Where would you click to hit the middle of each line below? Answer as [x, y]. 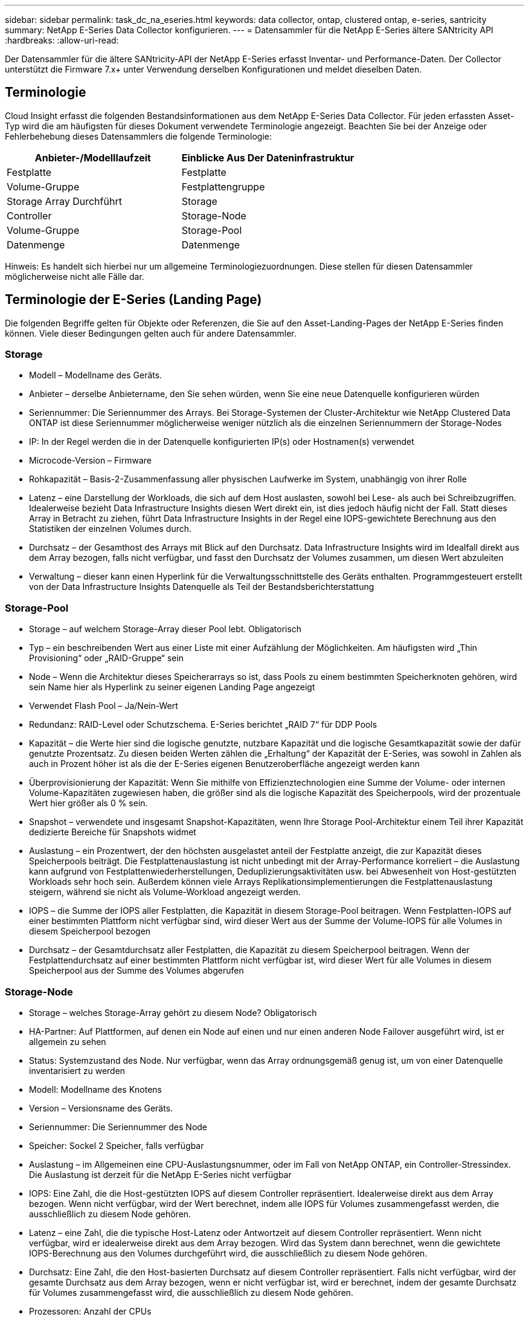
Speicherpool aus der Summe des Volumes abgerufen [136, 971]
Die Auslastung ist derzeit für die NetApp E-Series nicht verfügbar [160, 1174]
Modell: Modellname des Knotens [95, 1089]
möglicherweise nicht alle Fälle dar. [75, 276]
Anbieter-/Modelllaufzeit [93, 157]
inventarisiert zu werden [77, 1070]
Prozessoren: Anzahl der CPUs [90, 1311]
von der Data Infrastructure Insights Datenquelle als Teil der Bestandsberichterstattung [202, 587]
